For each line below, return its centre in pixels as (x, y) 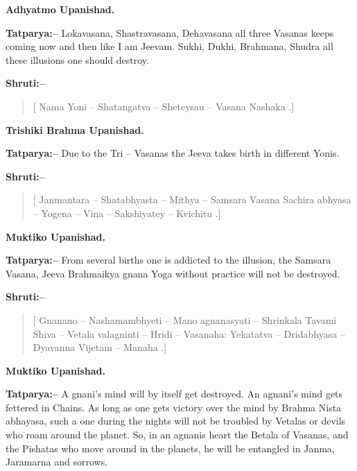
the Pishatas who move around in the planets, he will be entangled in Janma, (170, 448)
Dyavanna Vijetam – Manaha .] (100, 347)
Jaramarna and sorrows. (57, 462)
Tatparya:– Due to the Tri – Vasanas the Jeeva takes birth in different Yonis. (173, 153)
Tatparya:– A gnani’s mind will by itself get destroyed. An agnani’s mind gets (174, 394)
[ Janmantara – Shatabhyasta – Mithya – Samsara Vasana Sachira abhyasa (192, 199)
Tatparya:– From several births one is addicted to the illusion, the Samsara (168, 260)
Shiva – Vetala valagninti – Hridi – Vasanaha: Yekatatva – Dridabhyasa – (189, 333)
